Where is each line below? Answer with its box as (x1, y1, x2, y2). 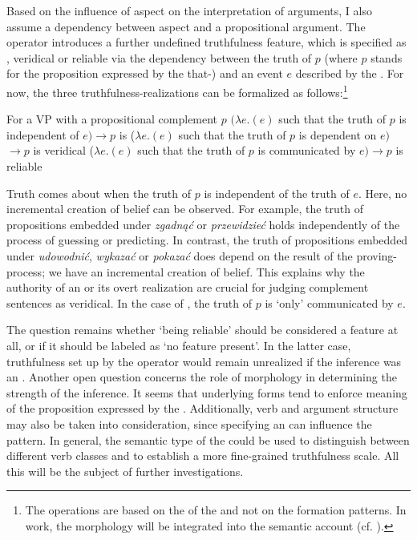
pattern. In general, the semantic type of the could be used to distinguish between (6, 431, 410, 448)
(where (324, 49, 358, 66)
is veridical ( (33, 142, 95, 159)
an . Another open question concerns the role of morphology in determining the (6, 369, 397, 385)
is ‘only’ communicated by (265, 294, 394, 311)
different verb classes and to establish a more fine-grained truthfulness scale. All (6, 447, 399, 464)
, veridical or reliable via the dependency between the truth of (6, 49, 312, 66)
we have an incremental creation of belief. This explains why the (48, 263, 365, 280)
